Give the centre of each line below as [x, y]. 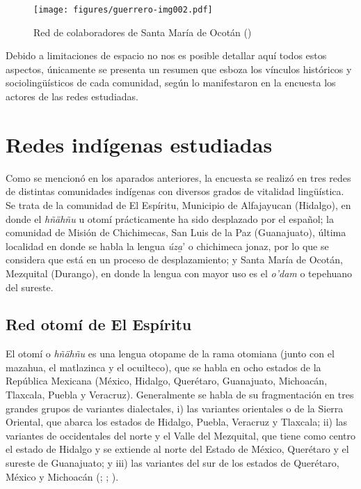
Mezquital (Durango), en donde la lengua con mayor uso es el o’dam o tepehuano [179, 273]
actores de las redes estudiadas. [72, 96]
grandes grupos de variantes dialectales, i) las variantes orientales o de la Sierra [175, 408]
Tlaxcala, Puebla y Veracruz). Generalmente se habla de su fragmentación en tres [180, 395]
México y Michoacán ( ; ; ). [62, 476]
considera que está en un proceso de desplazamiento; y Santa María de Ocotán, [174, 259]
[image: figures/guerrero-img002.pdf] [123, 10]
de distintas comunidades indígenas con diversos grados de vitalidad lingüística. [175, 191]
